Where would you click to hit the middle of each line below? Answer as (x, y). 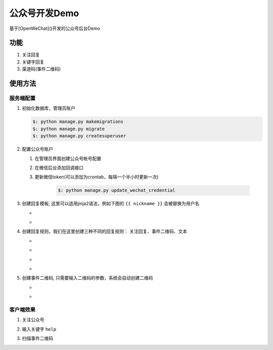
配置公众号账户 (37, 149)
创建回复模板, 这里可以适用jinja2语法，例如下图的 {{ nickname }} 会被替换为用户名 (111, 204)
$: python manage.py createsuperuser (79, 136)
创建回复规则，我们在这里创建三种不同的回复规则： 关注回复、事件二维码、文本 (104, 231)
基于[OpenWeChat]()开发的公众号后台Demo (55, 28)
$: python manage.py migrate (69, 129)
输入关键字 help (39, 329)
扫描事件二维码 (37, 338)
